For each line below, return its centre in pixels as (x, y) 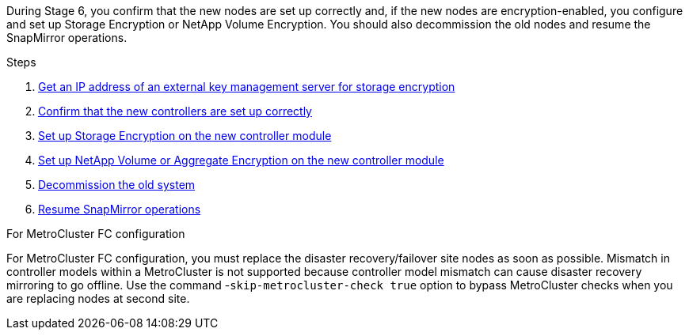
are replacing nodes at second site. (98, 298)
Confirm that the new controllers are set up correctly (175, 111)
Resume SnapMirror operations (120, 209)
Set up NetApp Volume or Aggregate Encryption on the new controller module (241, 160)
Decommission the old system (117, 185)
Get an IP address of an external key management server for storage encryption (247, 87)
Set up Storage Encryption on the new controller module (185, 136)
